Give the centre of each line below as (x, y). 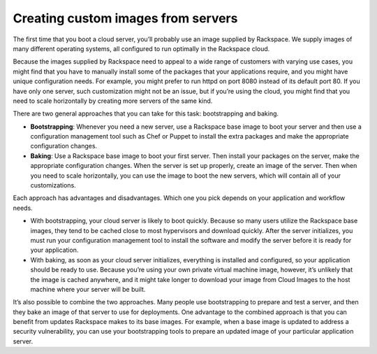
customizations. (53, 185)
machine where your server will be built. (88, 289)
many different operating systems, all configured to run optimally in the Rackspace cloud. (141, 48)
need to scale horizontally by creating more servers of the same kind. (113, 101)
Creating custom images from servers (125, 18)
